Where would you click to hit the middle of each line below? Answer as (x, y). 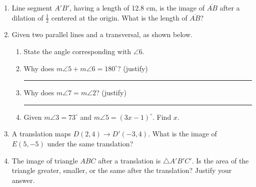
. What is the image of (182, 134)
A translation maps (41, 134)
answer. (23, 180)
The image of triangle (45, 160)
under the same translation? (90, 143)
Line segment (32, 8)
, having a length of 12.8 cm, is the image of (137, 8)
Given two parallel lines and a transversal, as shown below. (102, 34)
